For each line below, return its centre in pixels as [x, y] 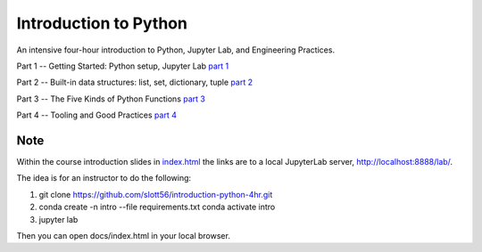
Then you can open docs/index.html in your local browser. [124, 235]
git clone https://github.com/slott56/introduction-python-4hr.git [156, 194]
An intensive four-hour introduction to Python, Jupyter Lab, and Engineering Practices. [175, 50]
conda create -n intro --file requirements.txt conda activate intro [157, 207]
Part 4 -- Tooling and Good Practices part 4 [97, 115]
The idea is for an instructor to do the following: [104, 178]
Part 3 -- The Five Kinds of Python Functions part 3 [111, 99]
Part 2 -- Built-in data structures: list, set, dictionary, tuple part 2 [135, 82]
